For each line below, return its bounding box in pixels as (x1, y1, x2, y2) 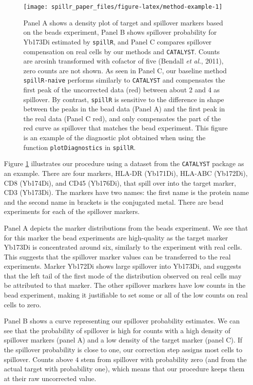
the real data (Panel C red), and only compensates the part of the (23, 113, 221, 123)
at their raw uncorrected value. (4, 373, 97, 383)
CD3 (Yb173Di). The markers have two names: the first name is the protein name (4, 187, 249, 197)
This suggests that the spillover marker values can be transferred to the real (4, 251, 231, 261)
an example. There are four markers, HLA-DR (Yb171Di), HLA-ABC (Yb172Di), (4, 168, 248, 178)
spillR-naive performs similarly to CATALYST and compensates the (23, 75, 225, 85)
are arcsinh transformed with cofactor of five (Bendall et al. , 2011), (23, 56, 224, 66)
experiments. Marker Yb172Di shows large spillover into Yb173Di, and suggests (4, 261, 241, 271)
